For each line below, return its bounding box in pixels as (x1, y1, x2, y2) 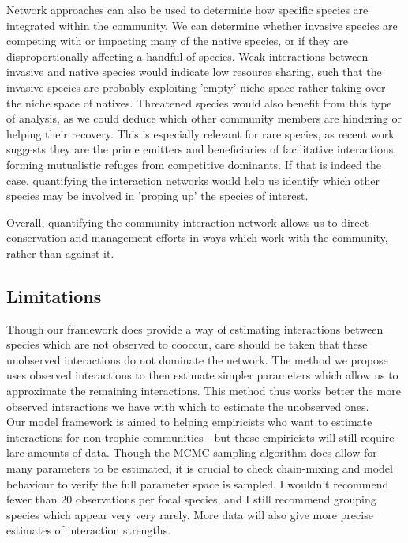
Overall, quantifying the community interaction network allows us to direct (6, 213, 369, 230)
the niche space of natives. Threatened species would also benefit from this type (6, 94, 392, 111)
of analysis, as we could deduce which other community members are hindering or (6, 110, 402, 126)
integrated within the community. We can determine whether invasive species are (6, 17, 398, 33)
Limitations (6, 283, 102, 307)
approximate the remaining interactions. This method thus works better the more (6, 383, 401, 399)
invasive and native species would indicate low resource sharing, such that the (6, 63, 382, 80)
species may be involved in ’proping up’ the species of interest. (6, 187, 309, 204)
